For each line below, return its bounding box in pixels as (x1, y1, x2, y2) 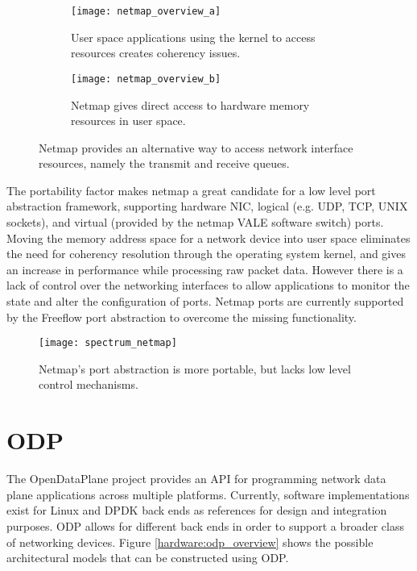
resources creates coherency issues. (71, 44, 241, 61)
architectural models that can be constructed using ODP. (6, 549, 289, 566)
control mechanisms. (39, 376, 138, 393)
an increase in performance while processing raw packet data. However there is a (6, 260, 403, 277)
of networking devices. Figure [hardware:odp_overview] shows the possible (6, 533, 374, 550)
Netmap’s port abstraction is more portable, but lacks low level (39, 360, 351, 377)
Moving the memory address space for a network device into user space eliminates (6, 229, 411, 246)
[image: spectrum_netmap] (39, 337, 177, 349)
